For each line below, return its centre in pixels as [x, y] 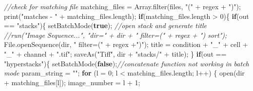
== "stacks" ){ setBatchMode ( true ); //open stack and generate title [105, 25]
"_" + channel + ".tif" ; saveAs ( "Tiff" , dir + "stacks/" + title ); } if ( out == [115, 53]
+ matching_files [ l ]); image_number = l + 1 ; [72, 82]
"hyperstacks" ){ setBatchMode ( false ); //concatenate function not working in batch [126, 63]
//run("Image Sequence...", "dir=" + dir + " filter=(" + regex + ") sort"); [116, 35]
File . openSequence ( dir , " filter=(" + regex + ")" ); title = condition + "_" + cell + [126, 44]
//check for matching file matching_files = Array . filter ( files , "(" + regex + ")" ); [122, 6]
